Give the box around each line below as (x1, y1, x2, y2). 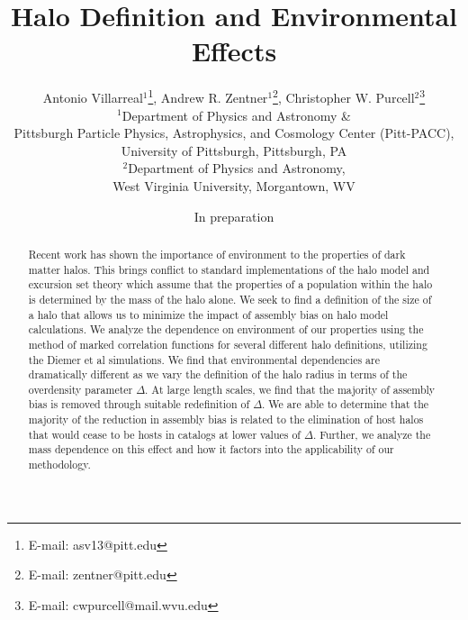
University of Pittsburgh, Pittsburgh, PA (121, 141, 347, 160)
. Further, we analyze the (312, 426, 431, 442)
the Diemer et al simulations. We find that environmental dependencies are (28, 351, 380, 367)
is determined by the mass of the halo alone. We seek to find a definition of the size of (28, 291, 432, 306)
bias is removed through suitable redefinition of (28, 397, 250, 412)
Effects (191, 32, 277, 69)
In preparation (193, 206, 274, 225)
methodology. (28, 457, 91, 472)
